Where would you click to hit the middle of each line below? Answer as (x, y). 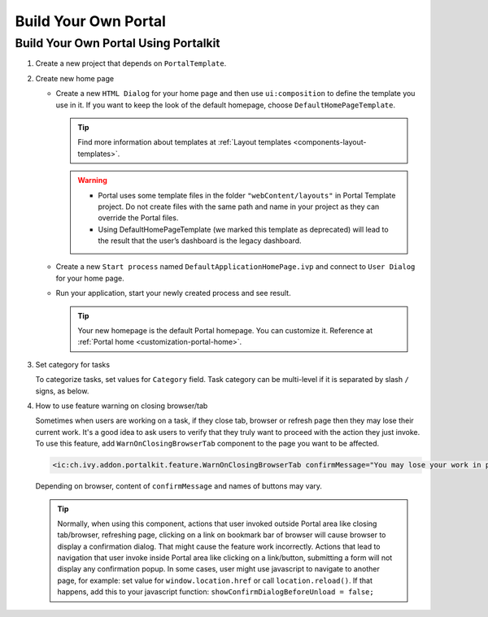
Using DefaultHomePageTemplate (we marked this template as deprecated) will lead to (244, 229)
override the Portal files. (138, 218)
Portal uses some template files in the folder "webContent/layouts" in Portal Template (247, 195)
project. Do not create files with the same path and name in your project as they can (239, 206)
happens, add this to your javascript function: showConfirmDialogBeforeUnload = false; (216, 592)
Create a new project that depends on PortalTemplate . (131, 63)
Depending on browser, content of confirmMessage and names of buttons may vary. (179, 486)
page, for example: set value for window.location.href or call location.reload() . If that (215, 580)
